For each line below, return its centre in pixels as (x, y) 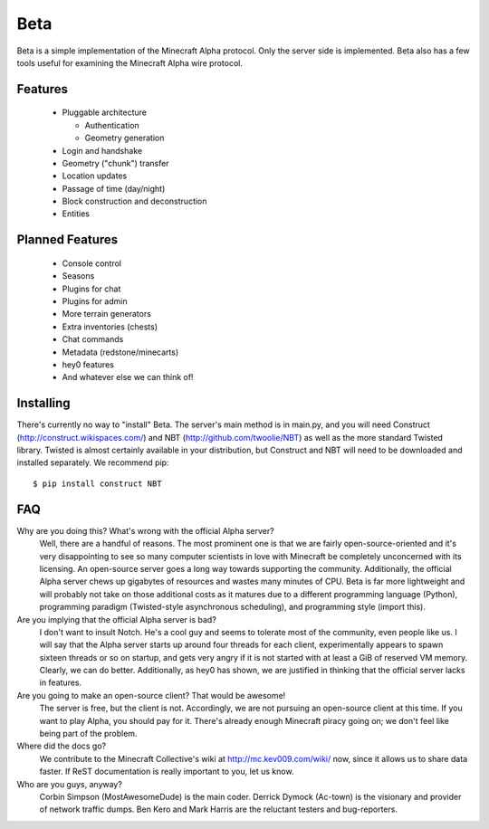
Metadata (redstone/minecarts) (120, 352)
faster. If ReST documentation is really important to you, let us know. (167, 772)
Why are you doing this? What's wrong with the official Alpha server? (146, 530)
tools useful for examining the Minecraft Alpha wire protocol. (130, 62)
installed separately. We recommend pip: (93, 462)
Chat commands (93, 339)
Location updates (95, 176)
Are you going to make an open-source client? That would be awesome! (151, 695)
